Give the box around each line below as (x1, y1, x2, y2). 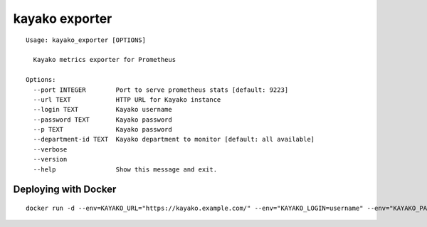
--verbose (33, 145, 68, 153)
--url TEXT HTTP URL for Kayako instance (33, 95, 221, 103)
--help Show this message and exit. (33, 165, 217, 174)
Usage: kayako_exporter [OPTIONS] (26, 36, 146, 44)
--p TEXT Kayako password (33, 125, 172, 134)
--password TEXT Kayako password (33, 115, 172, 124)
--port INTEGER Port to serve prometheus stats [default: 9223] (33, 85, 289, 94)
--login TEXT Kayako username (33, 105, 172, 114)
